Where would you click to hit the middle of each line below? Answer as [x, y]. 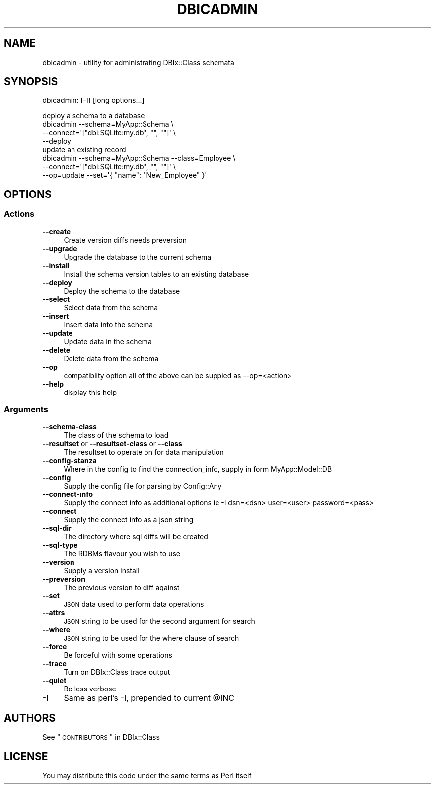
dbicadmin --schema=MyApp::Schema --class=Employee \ [139, 158]
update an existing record [84, 150]
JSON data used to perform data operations [134, 604]
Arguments [26, 410]
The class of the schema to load [116, 435]
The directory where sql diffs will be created [136, 537]
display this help [90, 392]
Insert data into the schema [109, 324]
